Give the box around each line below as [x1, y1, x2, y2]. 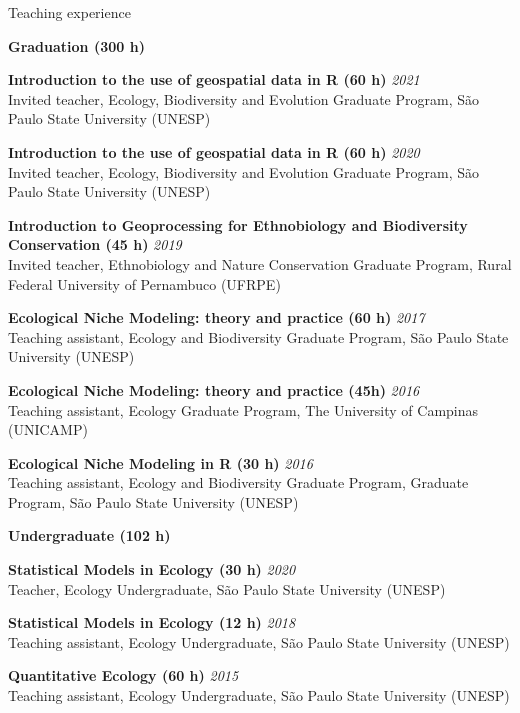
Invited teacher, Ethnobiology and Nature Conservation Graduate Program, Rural [8, 253, 512, 274]
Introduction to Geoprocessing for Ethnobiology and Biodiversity [8, 214, 468, 235]
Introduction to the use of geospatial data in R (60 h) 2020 [8, 141, 420, 162]
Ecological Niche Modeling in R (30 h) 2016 [8, 452, 313, 473]
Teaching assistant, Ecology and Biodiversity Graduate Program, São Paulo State [8, 326, 509, 347]
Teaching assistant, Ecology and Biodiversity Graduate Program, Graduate [8, 472, 469, 493]
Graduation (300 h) [8, 35, 145, 56]
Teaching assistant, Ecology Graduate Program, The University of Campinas [8, 399, 479, 420]
